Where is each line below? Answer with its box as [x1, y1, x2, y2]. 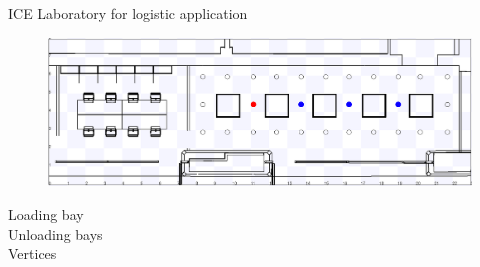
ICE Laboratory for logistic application [8, 3, 248, 23]
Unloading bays [8, 223, 103, 244]
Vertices [8, 243, 57, 264]
